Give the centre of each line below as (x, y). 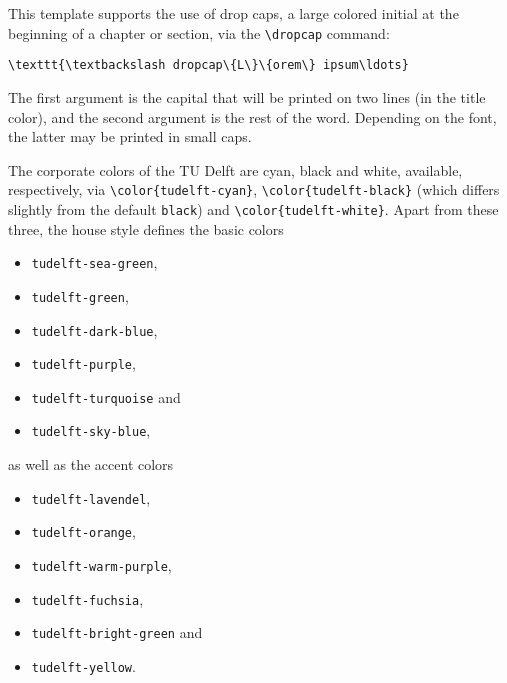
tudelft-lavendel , (91, 497)
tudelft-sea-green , (94, 262)
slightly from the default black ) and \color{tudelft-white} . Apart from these (253, 208)
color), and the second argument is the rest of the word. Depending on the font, (252, 116)
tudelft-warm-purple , (101, 565)
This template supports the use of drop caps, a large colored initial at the (233, 13)
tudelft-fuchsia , (87, 598)
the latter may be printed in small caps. (130, 136)
